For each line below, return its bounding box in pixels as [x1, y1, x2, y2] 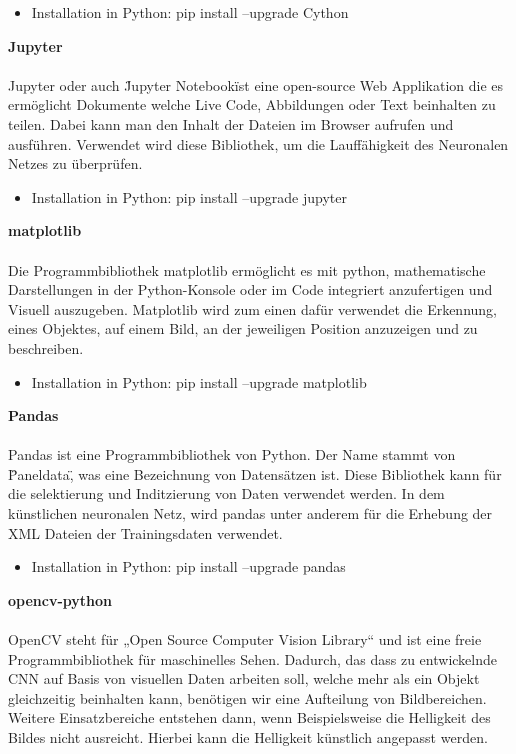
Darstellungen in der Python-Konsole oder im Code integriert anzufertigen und [8, 279, 493, 300]
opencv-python [8, 589, 112, 610]
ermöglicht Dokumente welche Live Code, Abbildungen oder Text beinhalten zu [8, 94, 496, 115]
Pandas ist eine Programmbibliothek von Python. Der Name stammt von [8, 444, 456, 465]
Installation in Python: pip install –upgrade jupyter [31, 186, 347, 207]
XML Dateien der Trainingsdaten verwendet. [8, 522, 283, 543]
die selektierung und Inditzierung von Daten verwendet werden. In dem [8, 483, 445, 504]
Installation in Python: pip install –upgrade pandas [31, 556, 346, 577]
